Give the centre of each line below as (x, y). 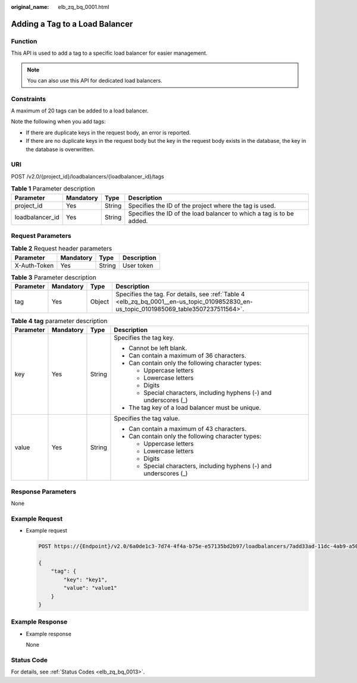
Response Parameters (44, 491)
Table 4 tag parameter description (59, 321)
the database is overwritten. (60, 149)
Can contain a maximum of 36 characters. (187, 356)
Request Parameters (41, 236)
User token (138, 265)
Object (100, 302)
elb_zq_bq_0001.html (84, 7)
